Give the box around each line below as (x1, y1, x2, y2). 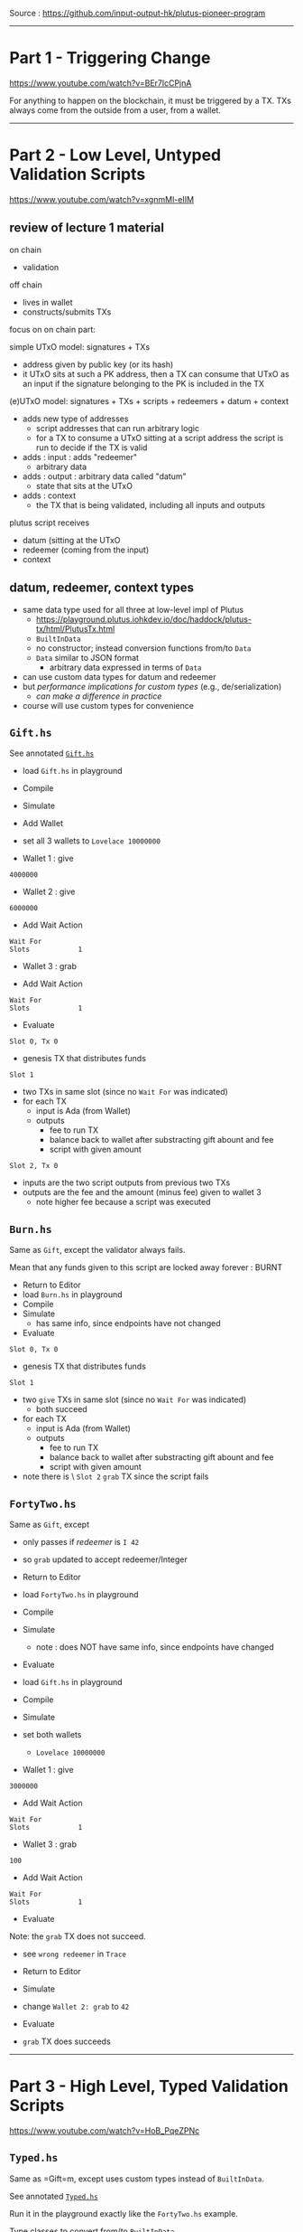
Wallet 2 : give (22, 886, 76, 898)
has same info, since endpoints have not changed (35, 1318, 221, 1329)
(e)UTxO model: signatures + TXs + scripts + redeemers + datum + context (9, 395, 289, 406)
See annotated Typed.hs (9, 2190, 98, 2201)
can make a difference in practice (35, 691, 162, 702)
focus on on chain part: (9, 324, 96, 334)
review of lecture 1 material (9, 221, 165, 236)
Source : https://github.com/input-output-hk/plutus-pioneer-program (9, 8, 266, 18)
